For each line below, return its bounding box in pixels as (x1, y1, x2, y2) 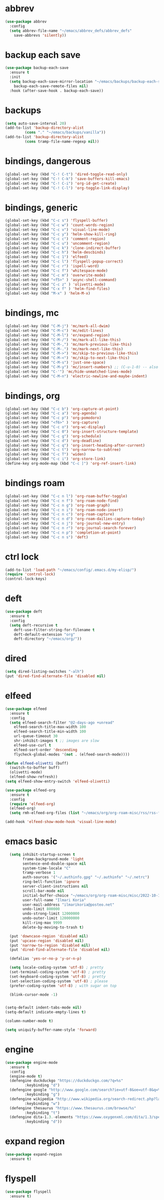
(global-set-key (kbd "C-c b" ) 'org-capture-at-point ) (5, 406, 119, 411)
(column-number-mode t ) (5, 1019, 54, 1024)
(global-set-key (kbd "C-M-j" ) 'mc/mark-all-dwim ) (5, 324, 110, 329)
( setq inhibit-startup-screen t (9, 852, 76, 857)
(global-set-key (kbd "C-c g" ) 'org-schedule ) (5, 434, 102, 439)
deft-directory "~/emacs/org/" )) (14, 636, 82, 641)
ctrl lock (5, 551, 39, 562)
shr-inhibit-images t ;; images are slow (14, 738, 99, 743)
